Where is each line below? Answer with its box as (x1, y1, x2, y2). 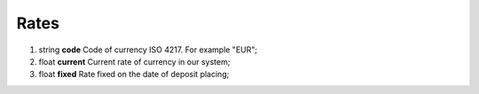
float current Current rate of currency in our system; (38, 56, 231, 67)
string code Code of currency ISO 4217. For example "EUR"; (38, 44, 257, 55)
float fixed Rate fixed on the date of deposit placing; (38, 69, 230, 80)
